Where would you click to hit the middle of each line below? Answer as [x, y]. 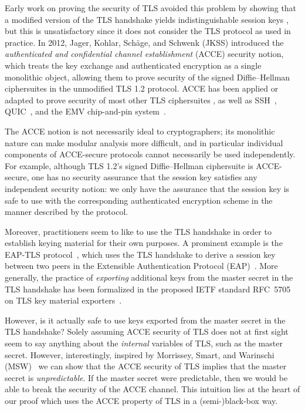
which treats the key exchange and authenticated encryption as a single [133, 65]
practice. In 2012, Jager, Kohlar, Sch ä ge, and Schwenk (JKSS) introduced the [144, 42]
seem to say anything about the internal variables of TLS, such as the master [144, 343]
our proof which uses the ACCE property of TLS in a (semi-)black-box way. [141, 400]
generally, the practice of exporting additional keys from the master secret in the [149, 277]
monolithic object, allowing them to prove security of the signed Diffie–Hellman [148, 77]
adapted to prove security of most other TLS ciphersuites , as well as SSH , [141, 100]
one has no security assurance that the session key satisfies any [144, 177]
